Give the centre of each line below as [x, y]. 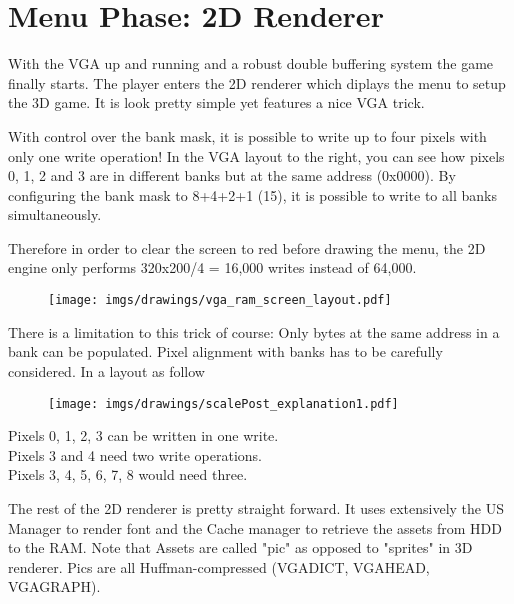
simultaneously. [55, 214]
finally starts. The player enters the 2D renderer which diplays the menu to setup [257, 82]
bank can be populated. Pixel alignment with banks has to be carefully [225, 351]
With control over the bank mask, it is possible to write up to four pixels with [247, 135]
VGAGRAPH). [54, 586]
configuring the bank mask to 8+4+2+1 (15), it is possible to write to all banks [252, 194]
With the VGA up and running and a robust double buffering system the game [251, 63]
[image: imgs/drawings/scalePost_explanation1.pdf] [223, 403]
